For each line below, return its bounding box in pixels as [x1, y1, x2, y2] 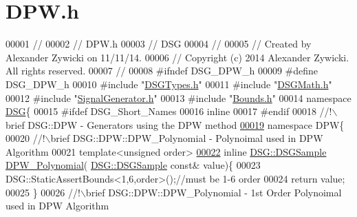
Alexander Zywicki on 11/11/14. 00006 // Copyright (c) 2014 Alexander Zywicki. [6, 50, 349, 64]
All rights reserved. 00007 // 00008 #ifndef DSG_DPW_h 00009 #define [6, 63, 318, 78]
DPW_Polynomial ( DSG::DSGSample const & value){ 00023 [6, 158, 261, 172]
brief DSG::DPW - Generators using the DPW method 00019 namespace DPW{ [6, 117, 345, 132]
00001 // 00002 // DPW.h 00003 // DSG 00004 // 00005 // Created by [6, 37, 312, 51]
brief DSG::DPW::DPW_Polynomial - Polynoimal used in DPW [50, 131, 323, 145]
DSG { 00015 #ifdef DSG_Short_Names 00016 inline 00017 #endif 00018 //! [6, 104, 332, 118]
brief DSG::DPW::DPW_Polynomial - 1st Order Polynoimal [85, 185, 342, 199]
